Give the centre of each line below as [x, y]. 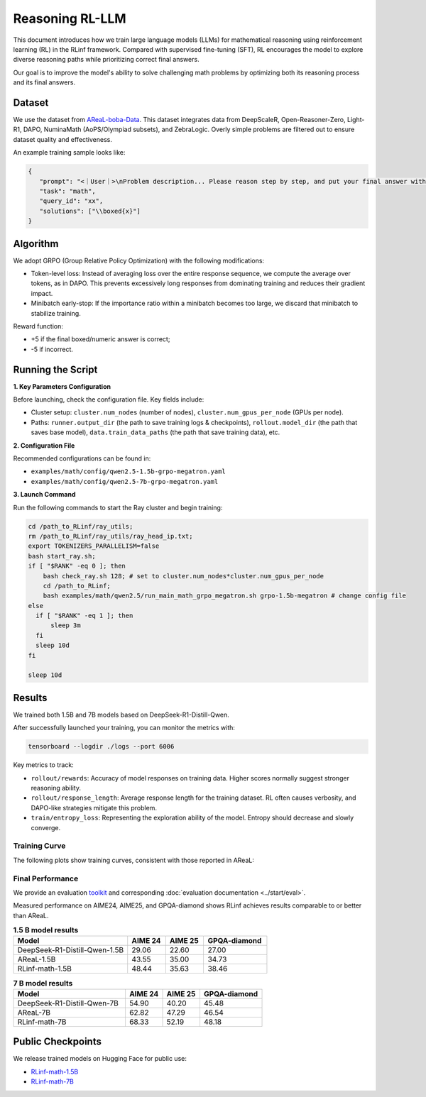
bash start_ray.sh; [62, 556]
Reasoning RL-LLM [70, 18]
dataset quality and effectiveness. [63, 139]
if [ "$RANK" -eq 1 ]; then [84, 616]
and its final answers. [44, 82]
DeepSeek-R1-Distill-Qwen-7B [68, 1003]
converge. [46, 827]
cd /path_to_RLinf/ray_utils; [81, 526]
